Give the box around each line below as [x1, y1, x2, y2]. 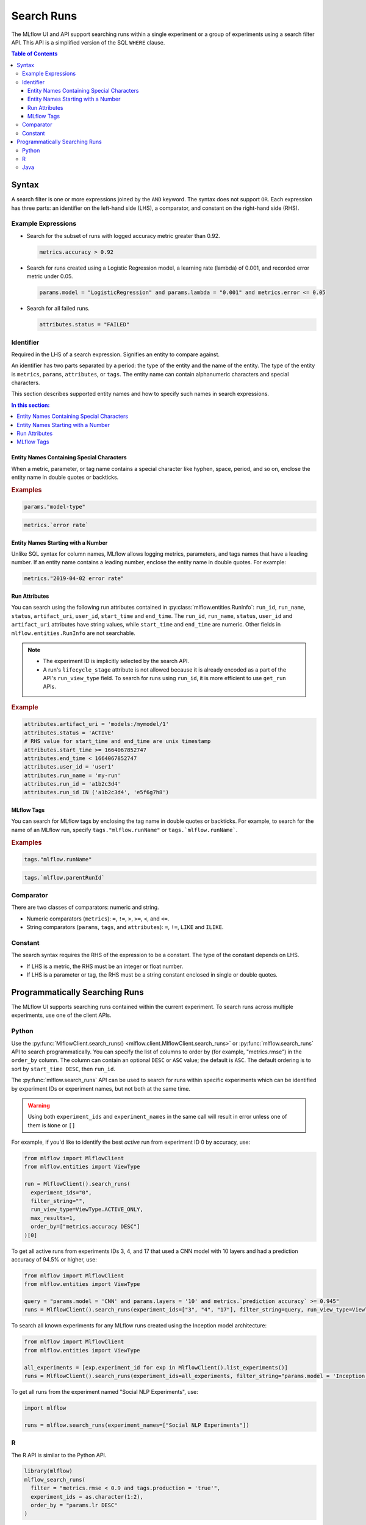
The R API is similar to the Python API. [11, 1451, 107, 1459]
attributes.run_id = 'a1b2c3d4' [24, 781, 121, 788]
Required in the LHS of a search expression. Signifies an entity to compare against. [11, 351, 220, 358]
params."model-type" [24, 503, 85, 511]
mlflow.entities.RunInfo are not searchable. [11, 629, 135, 637]
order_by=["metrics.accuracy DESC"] [30, 1223, 140, 1230]
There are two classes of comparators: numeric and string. [11, 903, 159, 911]
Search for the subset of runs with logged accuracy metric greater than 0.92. [26, 232, 220, 239]
